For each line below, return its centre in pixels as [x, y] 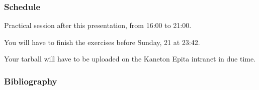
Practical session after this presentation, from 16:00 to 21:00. [98, 25]
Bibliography [31, 81]
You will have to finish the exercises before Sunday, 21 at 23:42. [102, 42]
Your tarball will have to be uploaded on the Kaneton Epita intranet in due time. [130, 59]
